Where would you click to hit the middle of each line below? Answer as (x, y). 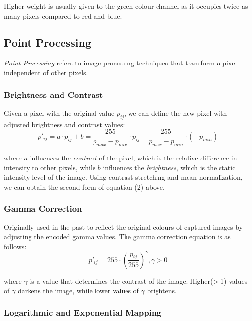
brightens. (162, 290)
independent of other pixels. (46, 72)
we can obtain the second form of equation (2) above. (84, 186)
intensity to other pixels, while (50, 167)
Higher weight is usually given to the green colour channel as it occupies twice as (126, 6)
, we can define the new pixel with (176, 112)
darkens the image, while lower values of (78, 290)
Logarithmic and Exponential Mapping (83, 312)
